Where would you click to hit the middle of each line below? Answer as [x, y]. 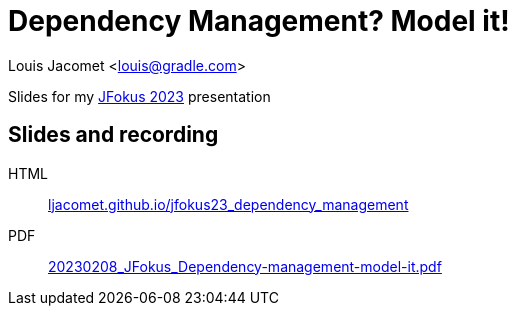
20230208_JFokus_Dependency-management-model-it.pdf [245, 266]
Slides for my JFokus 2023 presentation [139, 96]
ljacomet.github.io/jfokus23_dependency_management [228, 204]
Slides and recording [113, 135]
